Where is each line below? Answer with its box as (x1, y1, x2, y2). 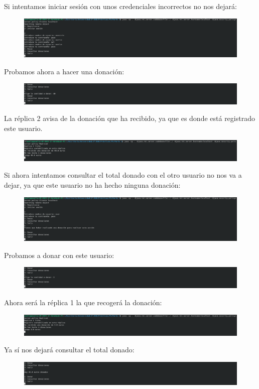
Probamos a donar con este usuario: (4, 249, 114, 260)
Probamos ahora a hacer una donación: (4, 66, 124, 76)
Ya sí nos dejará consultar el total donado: (4, 344, 135, 355)
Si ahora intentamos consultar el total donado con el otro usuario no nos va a (4, 170, 242, 180)
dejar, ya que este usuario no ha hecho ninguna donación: (4, 179, 181, 190)
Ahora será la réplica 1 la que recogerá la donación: (4, 297, 162, 307)
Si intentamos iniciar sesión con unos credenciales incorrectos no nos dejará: (4, 1, 237, 11)
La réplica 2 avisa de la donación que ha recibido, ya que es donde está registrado (4, 113, 255, 123)
